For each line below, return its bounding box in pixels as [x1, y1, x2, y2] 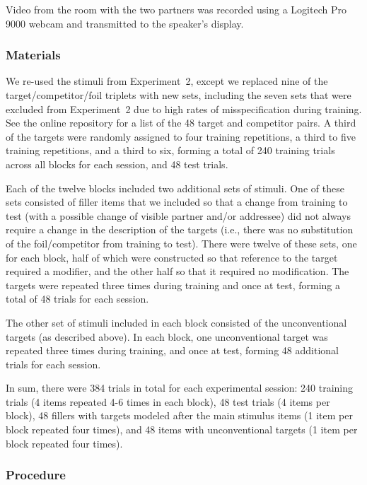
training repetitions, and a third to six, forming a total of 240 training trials [6, 143, 335, 158]
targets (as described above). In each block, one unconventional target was [6, 329, 328, 344]
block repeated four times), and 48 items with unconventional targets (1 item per [6, 422, 358, 437]
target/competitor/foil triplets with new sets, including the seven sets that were [6, 88, 351, 102]
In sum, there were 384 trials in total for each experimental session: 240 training [6, 380, 353, 395]
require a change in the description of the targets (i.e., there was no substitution [6, 222, 354, 237]
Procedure [6, 466, 66, 484]
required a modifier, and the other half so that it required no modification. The [6, 264, 349, 279]
